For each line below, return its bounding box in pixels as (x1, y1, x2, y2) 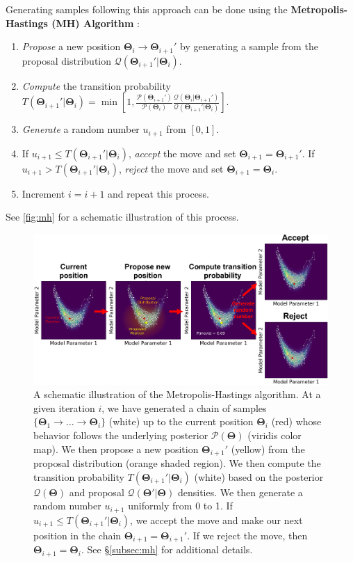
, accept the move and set (128, 145, 236, 160)
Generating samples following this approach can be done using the (6, 2, 288, 16)
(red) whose (271, 414, 322, 429)
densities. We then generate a (177, 484, 303, 499)
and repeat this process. (108, 186, 209, 200)
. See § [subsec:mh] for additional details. (81, 542, 253, 557)
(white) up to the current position (108, 414, 254, 429)
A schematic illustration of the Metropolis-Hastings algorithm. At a (33, 387, 321, 402)
